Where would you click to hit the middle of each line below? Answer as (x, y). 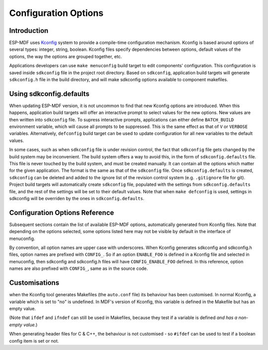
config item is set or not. (34, 341)
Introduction (29, 31)
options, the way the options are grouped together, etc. (66, 56)
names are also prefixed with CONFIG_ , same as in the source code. (79, 268)
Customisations (34, 283)
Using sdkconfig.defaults (49, 94)
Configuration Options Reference (62, 212)
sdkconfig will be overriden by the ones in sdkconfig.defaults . (77, 198)
